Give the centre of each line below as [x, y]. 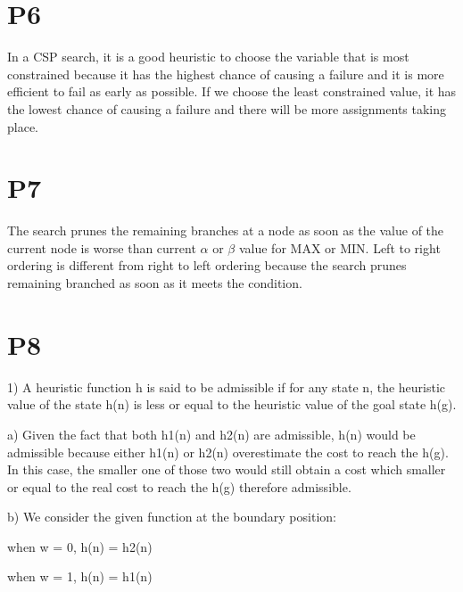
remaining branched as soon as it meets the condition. [155, 283]
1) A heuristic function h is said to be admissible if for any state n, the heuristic [227, 386]
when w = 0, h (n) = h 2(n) [80, 546]
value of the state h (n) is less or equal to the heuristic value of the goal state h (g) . [232, 404]
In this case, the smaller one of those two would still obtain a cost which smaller [227, 469]
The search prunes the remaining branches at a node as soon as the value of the [226, 230]
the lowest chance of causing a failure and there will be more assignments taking [227, 108]
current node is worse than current [102, 247]
